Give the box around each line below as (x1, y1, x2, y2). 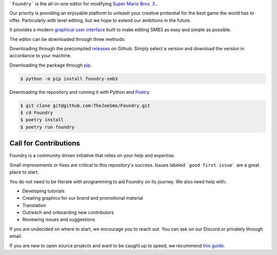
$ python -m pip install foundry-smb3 (20, 76, 118, 81)
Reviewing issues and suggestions (22, 217, 95, 223)
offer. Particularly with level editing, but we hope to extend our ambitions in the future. (9, 17, 191, 23)
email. (9, 233, 23, 239)
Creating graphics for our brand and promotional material (22, 195, 144, 201)
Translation (22, 202, 46, 208)
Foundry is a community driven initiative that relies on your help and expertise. (9, 153, 175, 159)
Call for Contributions (9, 139, 81, 148)
